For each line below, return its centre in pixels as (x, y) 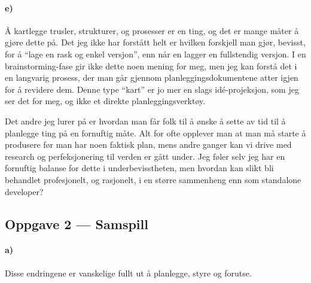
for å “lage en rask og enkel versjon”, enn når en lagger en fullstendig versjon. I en (155, 54)
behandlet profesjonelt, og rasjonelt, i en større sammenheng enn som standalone (153, 179)
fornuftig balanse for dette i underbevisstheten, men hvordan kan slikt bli (139, 168)
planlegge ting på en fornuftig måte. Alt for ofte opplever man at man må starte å (155, 133)
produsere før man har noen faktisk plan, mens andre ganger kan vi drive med (148, 144)
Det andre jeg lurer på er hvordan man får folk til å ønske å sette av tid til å (145, 121)
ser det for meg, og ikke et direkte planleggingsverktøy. (105, 101)
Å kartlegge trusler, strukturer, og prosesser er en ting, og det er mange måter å (152, 30)
